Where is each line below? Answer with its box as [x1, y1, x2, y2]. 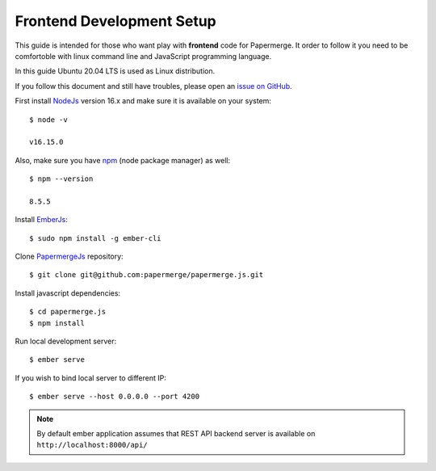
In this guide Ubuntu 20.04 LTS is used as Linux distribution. [15, 66, 216, 76]
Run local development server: [15, 336, 117, 346]
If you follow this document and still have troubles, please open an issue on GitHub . [15, 81, 292, 90]
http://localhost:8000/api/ [36, 440, 149, 450]
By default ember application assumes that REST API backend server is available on [36, 428, 316, 438]
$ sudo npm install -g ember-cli [29, 233, 161, 242]
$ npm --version [29, 175, 94, 183]
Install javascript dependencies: [15, 288, 121, 298]
